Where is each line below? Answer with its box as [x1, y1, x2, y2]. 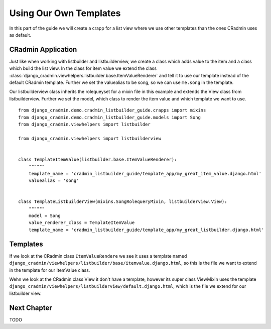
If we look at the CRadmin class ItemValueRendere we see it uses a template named [9, 253, 187, 259]
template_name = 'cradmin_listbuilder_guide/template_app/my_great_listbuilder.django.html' [28, 227, 264, 233]
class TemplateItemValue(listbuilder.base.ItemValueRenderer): [18, 156, 177, 162]
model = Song [28, 213, 61, 218]
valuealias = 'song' [28, 178, 79, 183]
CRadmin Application [9, 45, 77, 54]
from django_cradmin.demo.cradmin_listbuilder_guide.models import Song [18, 115, 201, 120]
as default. [9, 32, 32, 38]
